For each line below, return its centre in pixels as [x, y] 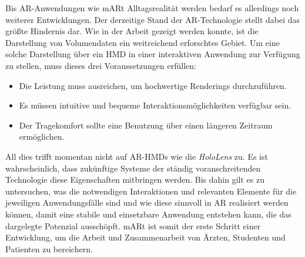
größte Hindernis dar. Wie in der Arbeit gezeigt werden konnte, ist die [132, 31]
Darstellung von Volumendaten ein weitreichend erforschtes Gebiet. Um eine [143, 42]
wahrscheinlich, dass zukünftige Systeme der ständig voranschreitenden [133, 168]
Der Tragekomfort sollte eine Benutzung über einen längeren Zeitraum [146, 125]
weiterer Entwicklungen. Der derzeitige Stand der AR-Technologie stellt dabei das [153, 19]
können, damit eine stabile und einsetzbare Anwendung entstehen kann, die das [148, 214]
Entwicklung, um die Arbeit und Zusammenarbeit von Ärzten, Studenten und [145, 237]
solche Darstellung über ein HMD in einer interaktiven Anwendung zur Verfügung [153, 54]
